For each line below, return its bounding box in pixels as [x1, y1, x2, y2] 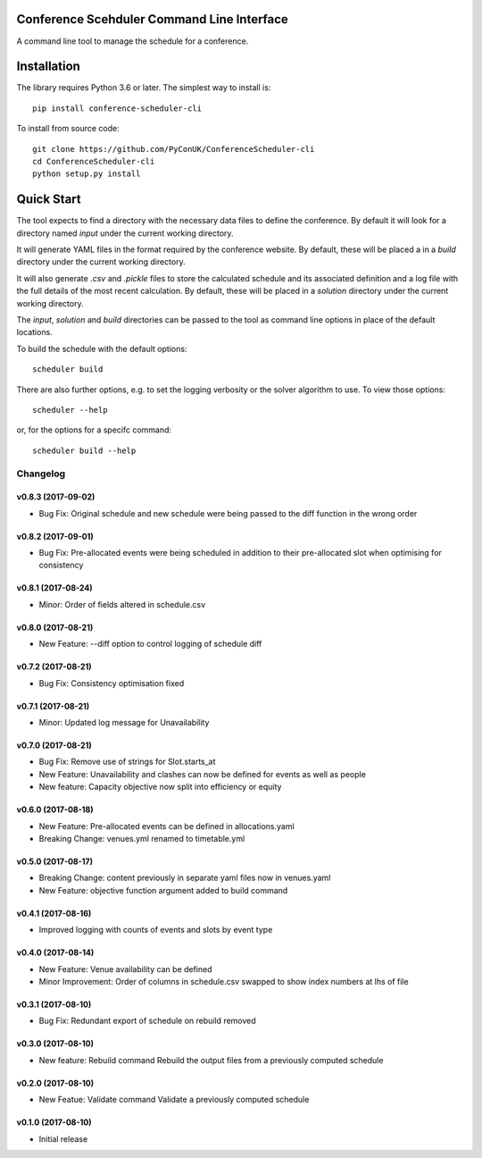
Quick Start [16, 192, 81, 207]
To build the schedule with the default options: [16, 343, 187, 354]
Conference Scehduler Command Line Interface [16, 12, 289, 27]
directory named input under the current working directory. [16, 228, 234, 239]
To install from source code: [16, 123, 120, 134]
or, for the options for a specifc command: [16, 424, 172, 435]
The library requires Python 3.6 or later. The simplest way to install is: [16, 82, 271, 93]
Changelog [16, 467, 66, 480]
